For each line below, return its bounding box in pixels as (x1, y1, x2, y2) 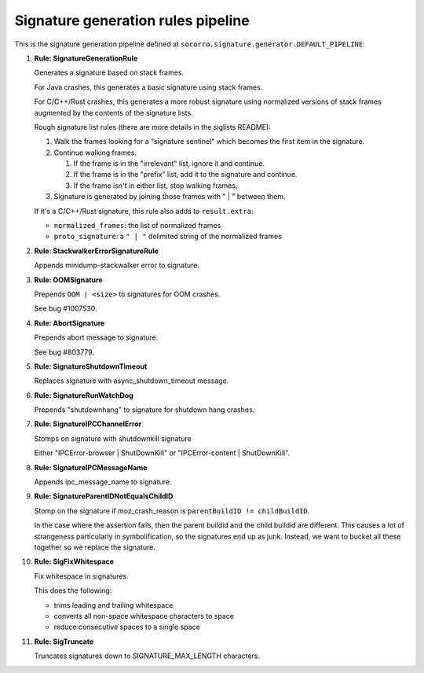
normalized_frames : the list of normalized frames (53, 221, 221, 230)
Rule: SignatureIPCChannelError (34, 419, 142, 428)
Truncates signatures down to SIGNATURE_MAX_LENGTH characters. (34, 651, 261, 660)
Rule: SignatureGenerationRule (34, 53, 138, 63)
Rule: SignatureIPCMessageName (34, 462, 148, 472)
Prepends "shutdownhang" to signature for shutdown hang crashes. (34, 405, 255, 414)
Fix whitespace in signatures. (34, 571, 129, 581)
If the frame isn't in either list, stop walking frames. (73, 181, 238, 190)
